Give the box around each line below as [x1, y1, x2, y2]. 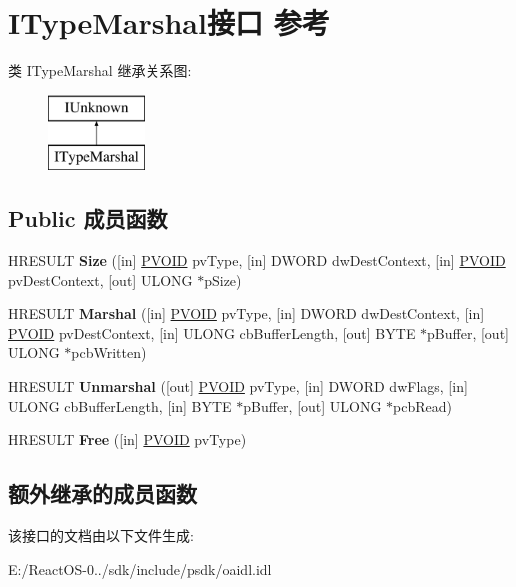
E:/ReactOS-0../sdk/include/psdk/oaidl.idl [8, 558, 272, 579]
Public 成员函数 [8, 203, 168, 234]
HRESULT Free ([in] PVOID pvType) [8, 429, 247, 450]
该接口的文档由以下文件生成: [8, 525, 194, 546]
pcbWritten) [71, 342, 147, 363]
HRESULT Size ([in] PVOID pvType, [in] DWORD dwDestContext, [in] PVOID [8, 250, 506, 271]
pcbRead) [393, 395, 453, 416]
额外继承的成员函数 [8, 478, 197, 509]
